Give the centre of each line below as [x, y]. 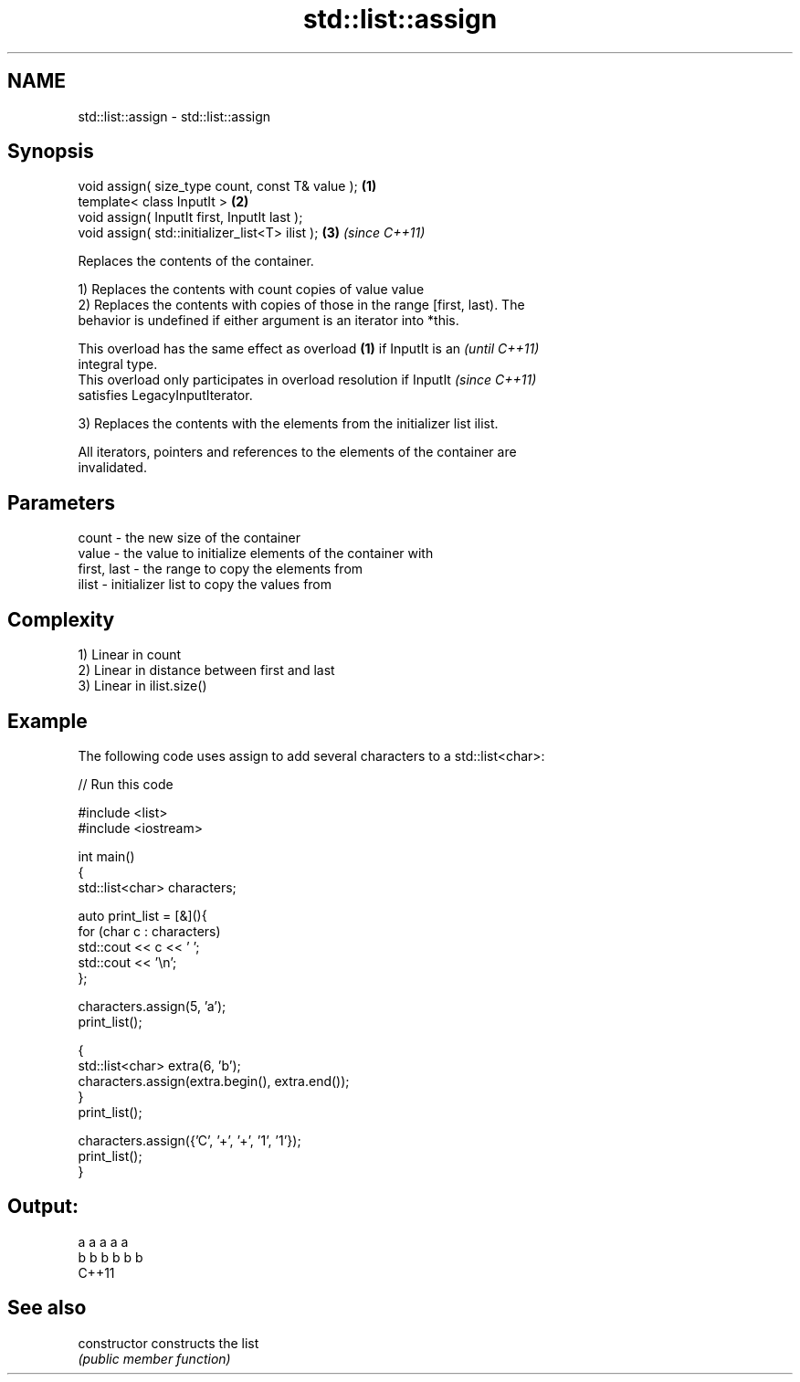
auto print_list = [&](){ [142, 915]
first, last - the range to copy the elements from [221, 569]
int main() [106, 856]
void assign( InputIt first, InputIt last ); [190, 217]
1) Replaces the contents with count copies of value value [251, 290]
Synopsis [51, 152]
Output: [43, 1207]
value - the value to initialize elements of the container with [256, 554]
